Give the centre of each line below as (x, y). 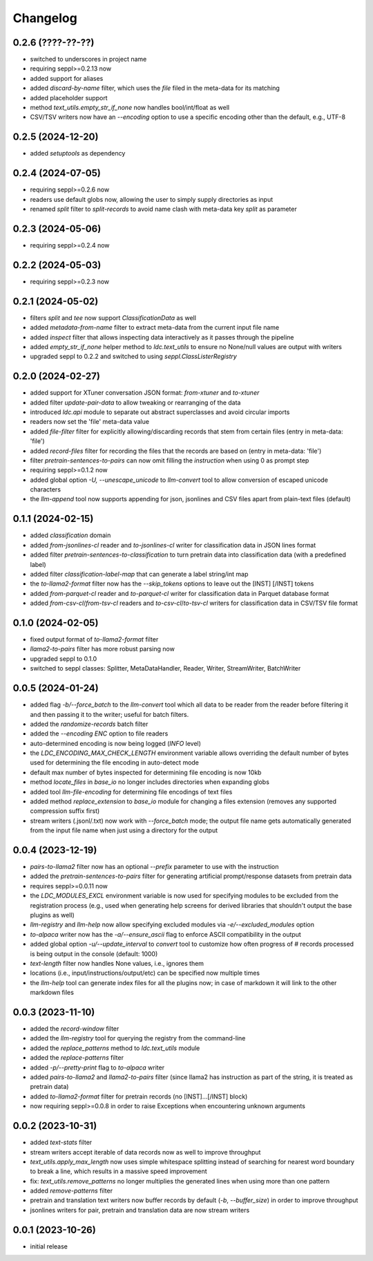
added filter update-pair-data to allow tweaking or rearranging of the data (135, 402)
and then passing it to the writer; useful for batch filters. (109, 714)
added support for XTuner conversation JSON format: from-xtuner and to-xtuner (145, 393)
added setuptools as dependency (78, 153)
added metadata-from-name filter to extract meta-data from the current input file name (155, 328)
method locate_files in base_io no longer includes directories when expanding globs (150, 782)
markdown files (52, 993)
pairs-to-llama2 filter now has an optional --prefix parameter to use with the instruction (154, 867)
